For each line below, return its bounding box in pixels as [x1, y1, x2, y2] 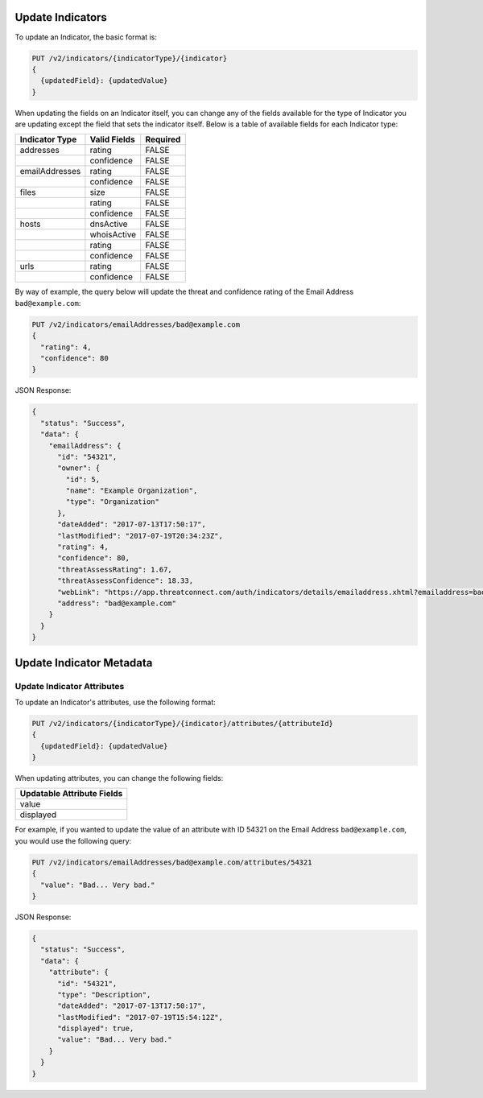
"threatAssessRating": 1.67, [57, 564, 172, 574]
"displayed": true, [57, 1024, 134, 1034]
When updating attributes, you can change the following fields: [14, 774, 224, 783]
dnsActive [89, 218, 128, 229]
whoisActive [89, 229, 137, 241]
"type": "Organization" [65, 497, 160, 506]
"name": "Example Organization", [65, 486, 198, 495]
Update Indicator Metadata [14, 656, 153, 670]
